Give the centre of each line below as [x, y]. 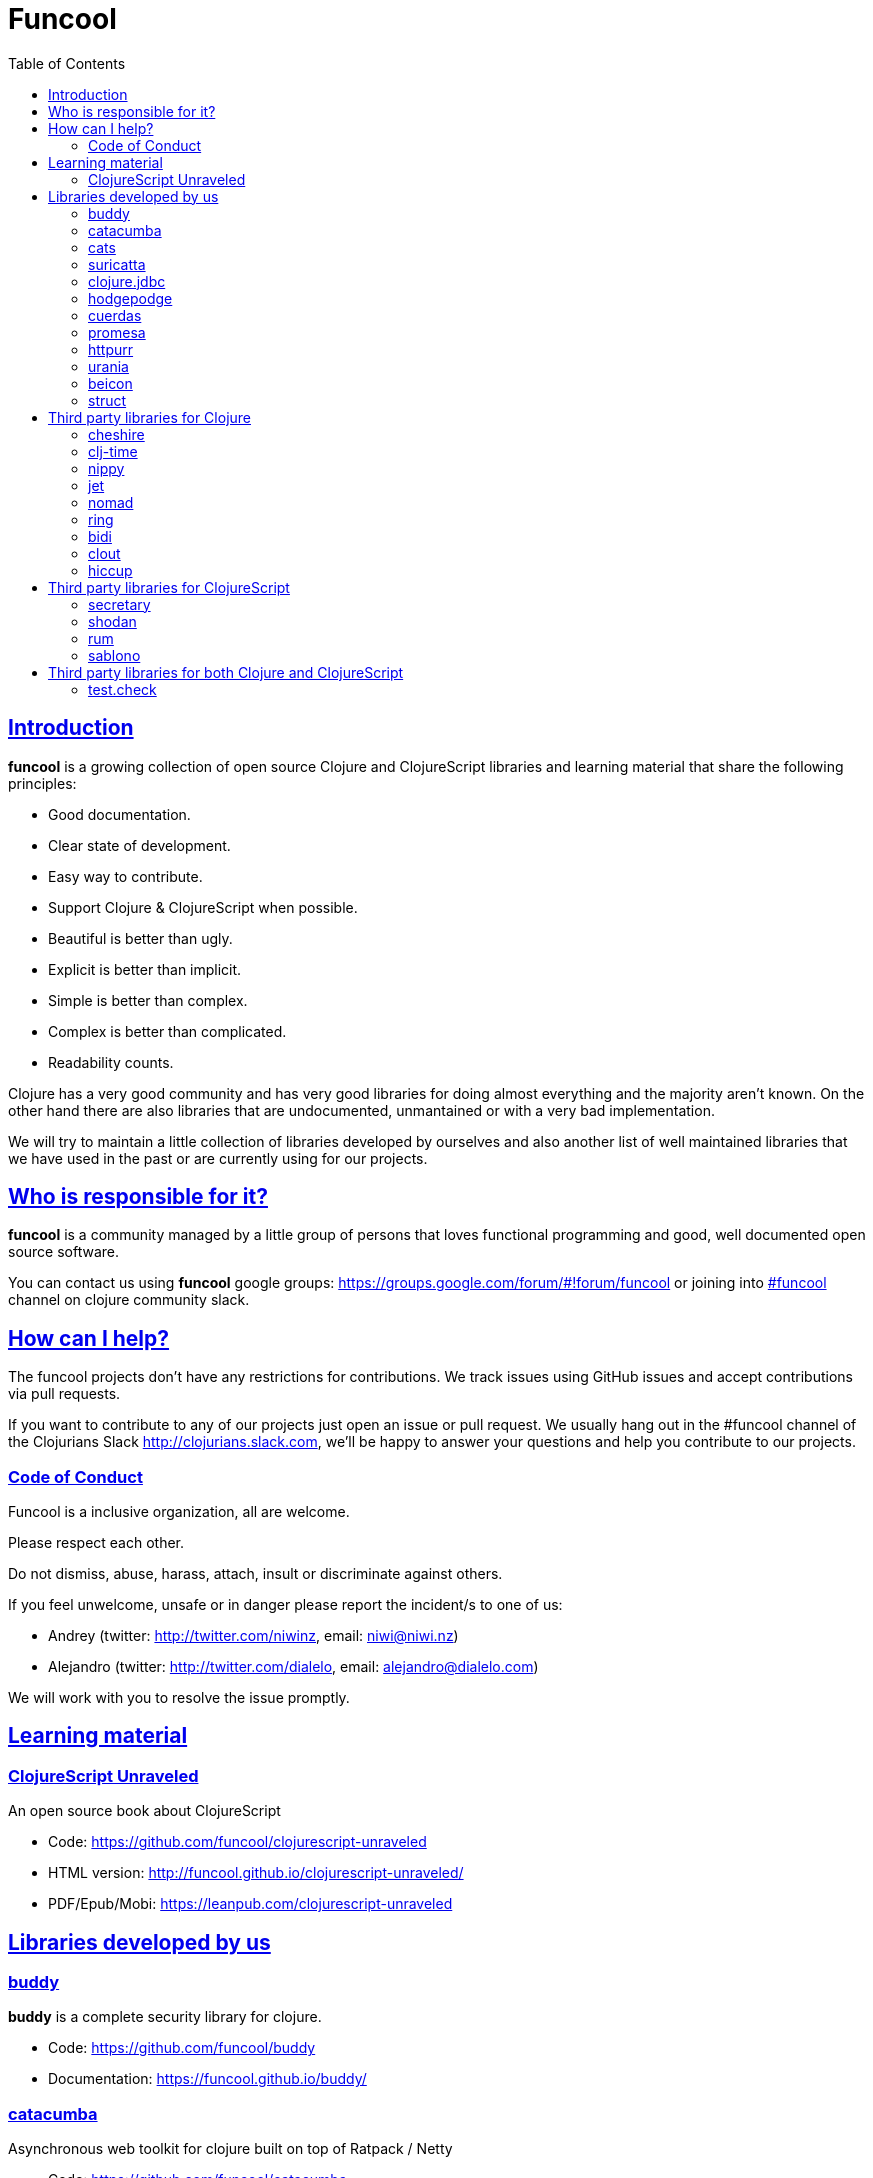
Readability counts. [111, 1062]
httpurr [111, 349]
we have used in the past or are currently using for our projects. [218, 1158]
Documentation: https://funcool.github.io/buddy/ [207, 2079]
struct [107, 400]
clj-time [113, 451]
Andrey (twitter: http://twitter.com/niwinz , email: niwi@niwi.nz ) [253, 1636]
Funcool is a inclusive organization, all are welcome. [179, 1512]
